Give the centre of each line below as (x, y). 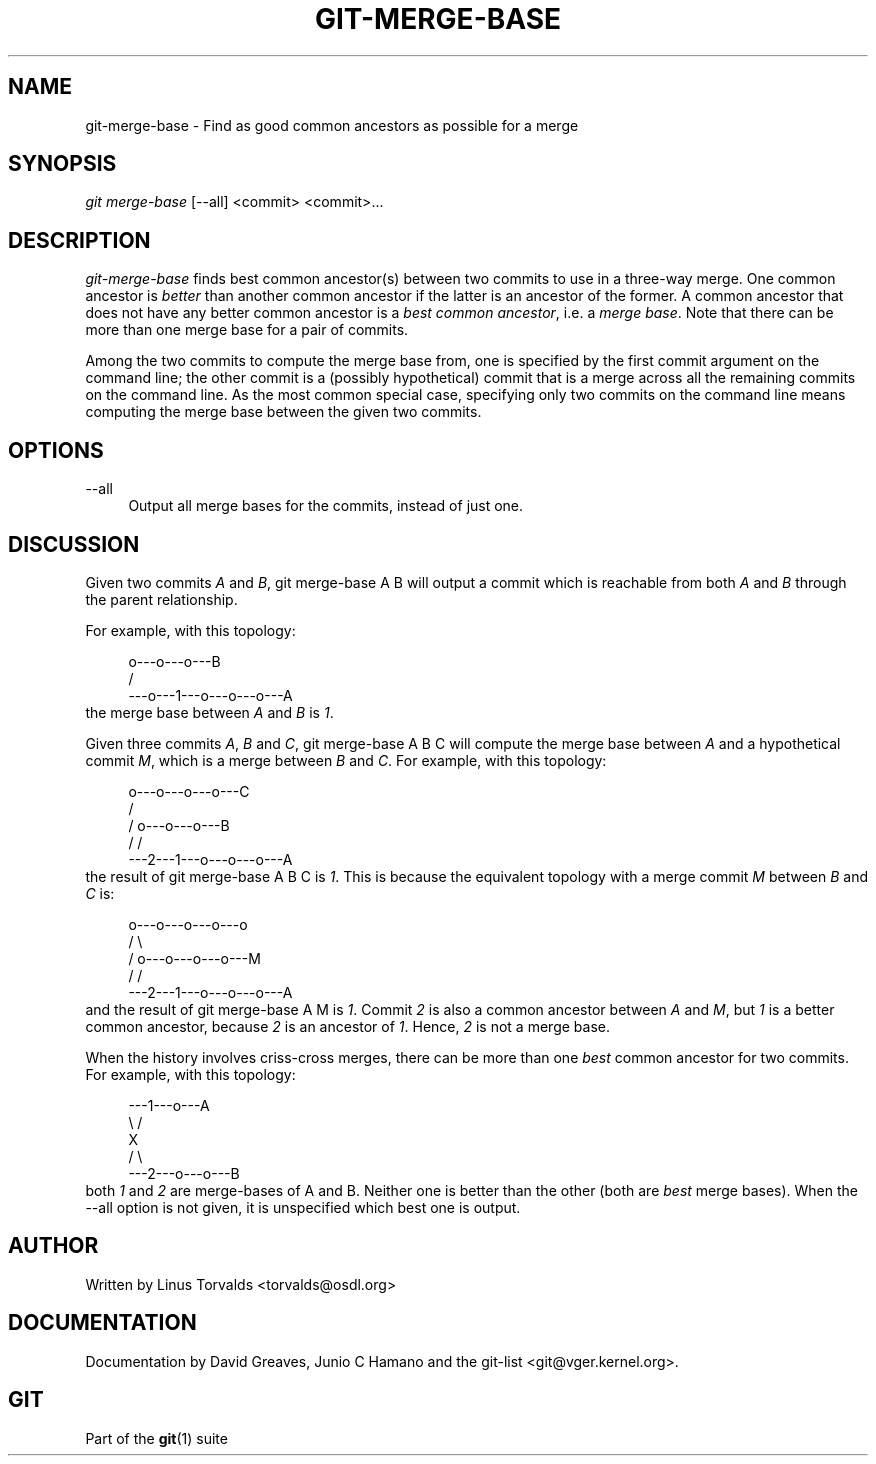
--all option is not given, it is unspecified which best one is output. (303, 1207)
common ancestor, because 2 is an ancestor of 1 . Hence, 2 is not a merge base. (347, 1026)
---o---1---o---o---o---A (210, 695)
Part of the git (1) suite (156, 1438)
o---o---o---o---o (188, 924)
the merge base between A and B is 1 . (209, 712)
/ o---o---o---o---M (194, 958)
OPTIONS (56, 450)
